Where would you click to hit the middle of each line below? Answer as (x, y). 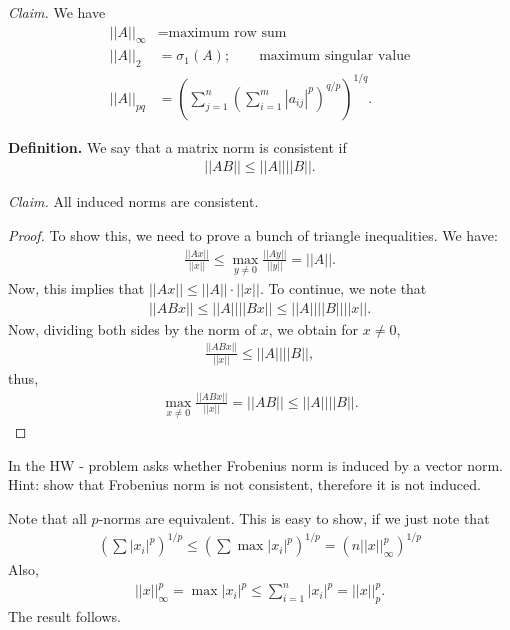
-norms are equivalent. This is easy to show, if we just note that (294, 517)
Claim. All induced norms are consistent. (133, 201)
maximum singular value (335, 56)
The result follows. (64, 616)
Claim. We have (57, 12)
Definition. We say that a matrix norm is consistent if (177, 146)
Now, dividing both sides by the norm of (132, 328)
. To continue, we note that (343, 288)
